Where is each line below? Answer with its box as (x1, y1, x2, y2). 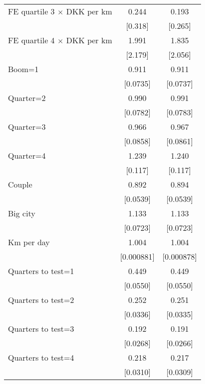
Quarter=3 (8, 121, 46, 132)
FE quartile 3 (8, 5, 55, 17)
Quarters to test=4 (8, 352, 74, 363)
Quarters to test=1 (8, 265, 74, 277)
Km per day (8, 236, 50, 248)
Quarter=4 (8, 150, 46, 161)
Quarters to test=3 (8, 323, 74, 334)
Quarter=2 (8, 92, 46, 103)
